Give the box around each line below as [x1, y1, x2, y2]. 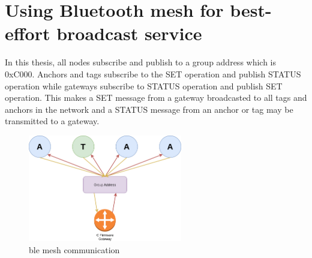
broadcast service [56, 21, 202, 46]
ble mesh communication [29, 243, 120, 256]
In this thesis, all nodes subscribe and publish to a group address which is [5, 56, 277, 68]
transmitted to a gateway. [5, 115, 100, 127]
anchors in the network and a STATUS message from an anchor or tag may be [5, 103, 293, 115]
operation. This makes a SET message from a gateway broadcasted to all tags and [5, 91, 307, 104]
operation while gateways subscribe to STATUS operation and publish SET [5, 79, 283, 92]
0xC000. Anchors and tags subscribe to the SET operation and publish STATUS [5, 67, 301, 80]
